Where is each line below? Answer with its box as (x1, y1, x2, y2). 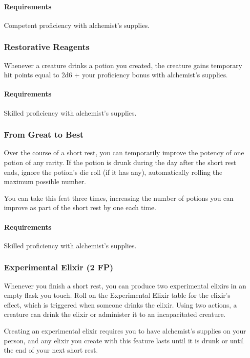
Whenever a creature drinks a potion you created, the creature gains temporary (4, 60, 242, 70)
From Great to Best (4, 128, 83, 141)
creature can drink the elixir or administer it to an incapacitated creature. (4, 309, 226, 319)
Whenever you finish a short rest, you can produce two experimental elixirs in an (4, 280, 246, 290)
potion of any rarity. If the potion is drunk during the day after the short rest (4, 157, 236, 167)
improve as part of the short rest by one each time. (4, 202, 156, 213)
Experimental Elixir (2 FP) (4, 261, 114, 273)
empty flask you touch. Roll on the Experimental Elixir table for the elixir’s (4, 290, 230, 300)
